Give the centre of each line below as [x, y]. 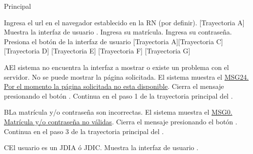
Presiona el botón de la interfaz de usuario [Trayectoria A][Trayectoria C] [114, 41]
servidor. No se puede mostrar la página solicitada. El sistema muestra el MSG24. [126, 77]
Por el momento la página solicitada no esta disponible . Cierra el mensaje [114, 86]
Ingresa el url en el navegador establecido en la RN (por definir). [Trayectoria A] [124, 22]
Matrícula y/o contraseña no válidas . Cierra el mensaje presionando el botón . [121, 121]
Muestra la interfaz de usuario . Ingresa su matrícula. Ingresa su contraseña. [118, 32]
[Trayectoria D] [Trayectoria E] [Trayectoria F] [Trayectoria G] [97, 51]
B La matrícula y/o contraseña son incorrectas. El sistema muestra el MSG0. [118, 112]
